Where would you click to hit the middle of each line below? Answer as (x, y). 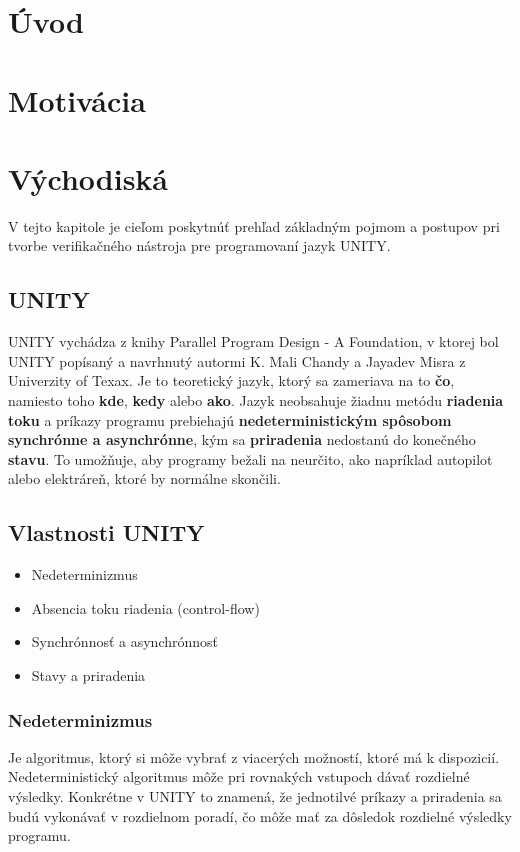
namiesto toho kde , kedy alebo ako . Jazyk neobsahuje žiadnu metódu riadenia (256, 400)
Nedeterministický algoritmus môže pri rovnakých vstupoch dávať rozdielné (239, 776)
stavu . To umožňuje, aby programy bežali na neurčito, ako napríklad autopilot (250, 458)
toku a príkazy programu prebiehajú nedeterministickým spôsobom (230, 419)
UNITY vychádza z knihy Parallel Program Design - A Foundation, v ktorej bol (253, 341)
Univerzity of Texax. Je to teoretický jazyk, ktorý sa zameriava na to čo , (231, 380)
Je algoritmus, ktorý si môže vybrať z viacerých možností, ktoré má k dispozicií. (254, 756)
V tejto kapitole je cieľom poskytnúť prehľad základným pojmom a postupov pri (254, 225)
